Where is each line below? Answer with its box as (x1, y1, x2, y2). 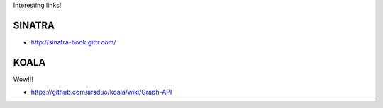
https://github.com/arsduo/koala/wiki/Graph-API (30, 88, 172, 97)
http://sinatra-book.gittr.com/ (30, 37, 116, 46)
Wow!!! (13, 75, 33, 83)
